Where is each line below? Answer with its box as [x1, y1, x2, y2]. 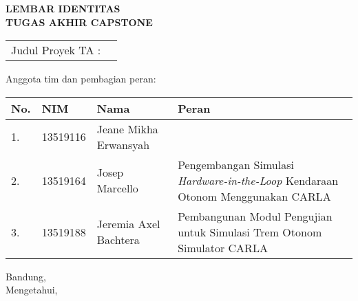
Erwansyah [96, 136, 150, 153]
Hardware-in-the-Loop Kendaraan [178, 172, 339, 188]
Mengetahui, [6, 282, 58, 297]
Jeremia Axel [96, 216, 160, 232]
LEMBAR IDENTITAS [6, 1, 120, 15]
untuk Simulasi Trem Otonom [178, 223, 322, 240]
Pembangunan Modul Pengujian [178, 208, 333, 224]
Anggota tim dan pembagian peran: [6, 71, 156, 86]
